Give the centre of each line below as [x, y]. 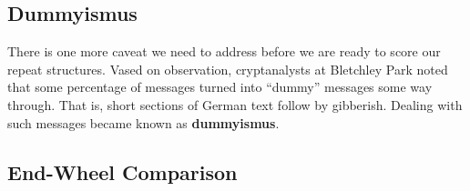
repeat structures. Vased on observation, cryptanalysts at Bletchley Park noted [228, 69]
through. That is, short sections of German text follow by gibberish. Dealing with [235, 104]
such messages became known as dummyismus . [143, 122]
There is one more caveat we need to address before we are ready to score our [224, 51]
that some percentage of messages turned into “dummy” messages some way [220, 87]
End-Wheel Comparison [123, 171]
